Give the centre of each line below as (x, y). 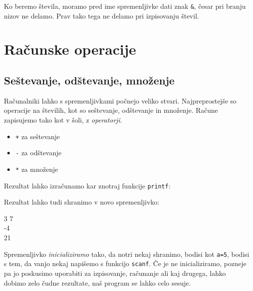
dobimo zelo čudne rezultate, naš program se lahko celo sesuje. (97, 282)
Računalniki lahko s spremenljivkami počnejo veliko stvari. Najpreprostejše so (120, 100)
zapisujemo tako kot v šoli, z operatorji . (63, 120)
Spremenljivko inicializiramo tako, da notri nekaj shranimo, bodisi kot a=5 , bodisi (127, 254)
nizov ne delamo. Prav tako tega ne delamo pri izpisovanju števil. (102, 15)
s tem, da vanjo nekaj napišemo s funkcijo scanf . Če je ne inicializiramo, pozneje (125, 263)
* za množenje (37, 169)
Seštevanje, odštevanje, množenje (89, 80)
